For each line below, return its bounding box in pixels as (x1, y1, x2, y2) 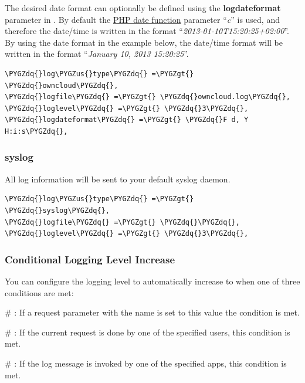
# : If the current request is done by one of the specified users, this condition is (5, 326, 290, 338)
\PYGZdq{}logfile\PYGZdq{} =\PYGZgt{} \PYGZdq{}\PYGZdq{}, (5, 218, 240, 226)
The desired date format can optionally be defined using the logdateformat (5, 2, 281, 13)
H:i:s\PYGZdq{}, (5, 127, 68, 135)
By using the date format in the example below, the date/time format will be (5, 36, 283, 48)
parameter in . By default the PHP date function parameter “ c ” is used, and (5, 13, 280, 25)
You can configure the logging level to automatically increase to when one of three (5, 274, 300, 287)
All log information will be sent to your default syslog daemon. (5, 172, 231, 185)
